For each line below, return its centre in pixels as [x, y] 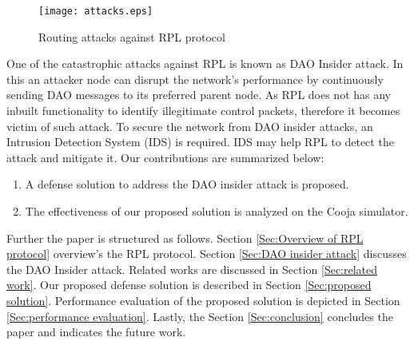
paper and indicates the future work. [96, 332]
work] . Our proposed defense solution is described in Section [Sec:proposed [189, 285]
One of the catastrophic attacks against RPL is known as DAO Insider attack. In [205, 63]
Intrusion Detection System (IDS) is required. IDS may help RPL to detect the [200, 142]
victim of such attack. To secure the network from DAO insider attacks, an [190, 126]
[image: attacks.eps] [96, 11]
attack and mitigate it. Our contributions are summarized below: [165, 157]
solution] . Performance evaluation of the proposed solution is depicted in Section [203, 300]
